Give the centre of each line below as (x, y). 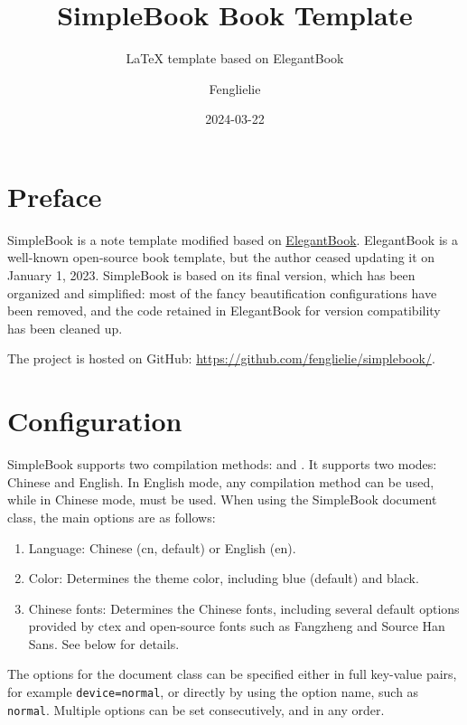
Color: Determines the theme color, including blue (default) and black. (224, 578)
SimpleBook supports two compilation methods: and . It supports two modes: (222, 464)
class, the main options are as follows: (112, 517)
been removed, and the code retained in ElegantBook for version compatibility (224, 311)
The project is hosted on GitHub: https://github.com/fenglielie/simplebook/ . (221, 358)
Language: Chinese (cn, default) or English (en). (162, 547)
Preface (55, 196)
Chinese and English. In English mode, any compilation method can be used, (221, 481)
